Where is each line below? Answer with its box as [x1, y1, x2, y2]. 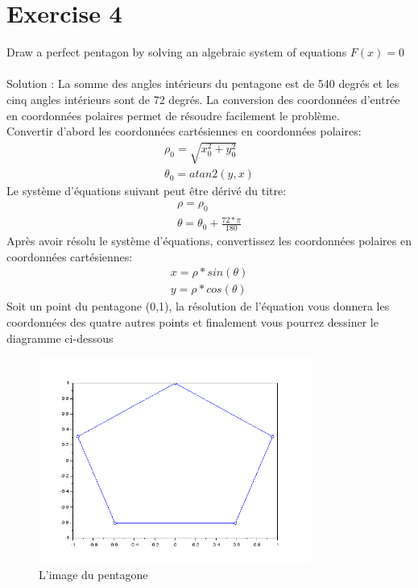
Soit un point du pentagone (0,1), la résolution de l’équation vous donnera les [6, 298, 390, 315]
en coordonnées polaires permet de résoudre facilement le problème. [6, 106, 340, 123]
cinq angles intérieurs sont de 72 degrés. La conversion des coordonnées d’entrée [6, 90, 400, 107]
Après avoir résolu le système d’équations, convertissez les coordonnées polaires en [6, 232, 412, 249]
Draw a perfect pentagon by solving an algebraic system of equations [6, 44, 347, 60]
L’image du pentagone [39, 566, 148, 583]
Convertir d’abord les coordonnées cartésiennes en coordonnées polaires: [6, 123, 362, 140]
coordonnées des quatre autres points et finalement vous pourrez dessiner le [6, 313, 379, 330]
